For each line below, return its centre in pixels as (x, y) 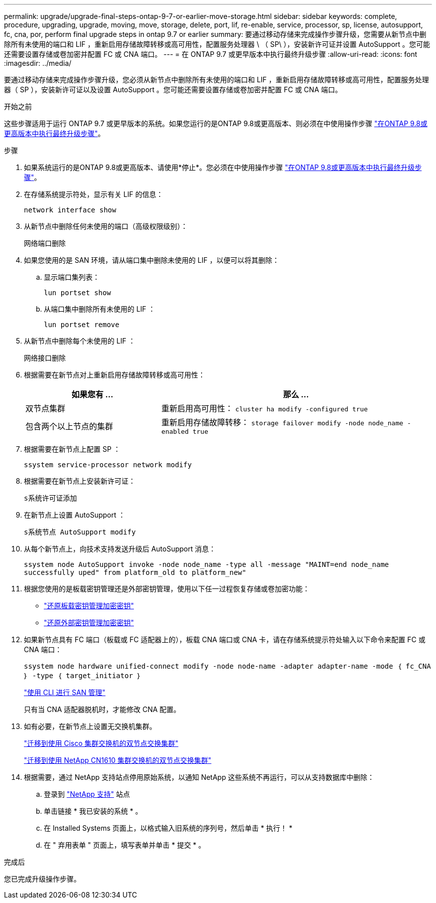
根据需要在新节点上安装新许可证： (80, 481)
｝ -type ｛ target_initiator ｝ (83, 676)
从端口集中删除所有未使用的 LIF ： (100, 309)
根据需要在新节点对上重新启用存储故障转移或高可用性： (114, 375)
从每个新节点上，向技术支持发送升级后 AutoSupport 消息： (120, 549)
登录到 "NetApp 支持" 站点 (87, 794)
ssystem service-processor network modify (108, 465)
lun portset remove (82, 325)
